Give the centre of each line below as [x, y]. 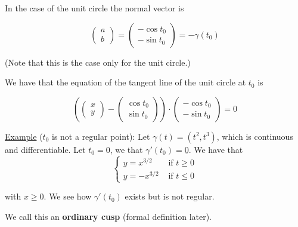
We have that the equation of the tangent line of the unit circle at [125, 82]
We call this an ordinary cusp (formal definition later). [108, 216]
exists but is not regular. [170, 196]
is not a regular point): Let [101, 136]
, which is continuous [255, 136]
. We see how [68, 196]
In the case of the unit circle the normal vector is [94, 8]
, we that [126, 149]
